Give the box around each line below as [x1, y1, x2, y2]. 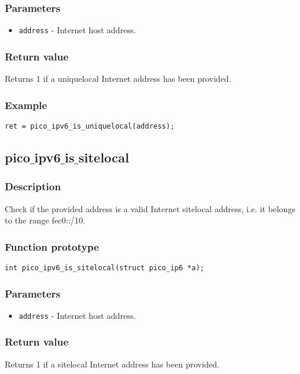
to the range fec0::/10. [5, 214, 85, 226]
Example [5, 97, 47, 112]
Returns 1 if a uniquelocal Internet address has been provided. [5, 72, 231, 85]
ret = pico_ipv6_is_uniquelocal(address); [5, 122, 175, 130]
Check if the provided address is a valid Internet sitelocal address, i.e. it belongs [5, 202, 295, 215]
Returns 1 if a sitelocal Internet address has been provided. [5, 357, 220, 370]
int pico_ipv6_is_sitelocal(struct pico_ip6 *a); [5, 263, 205, 272]
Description [5, 179, 61, 194]
